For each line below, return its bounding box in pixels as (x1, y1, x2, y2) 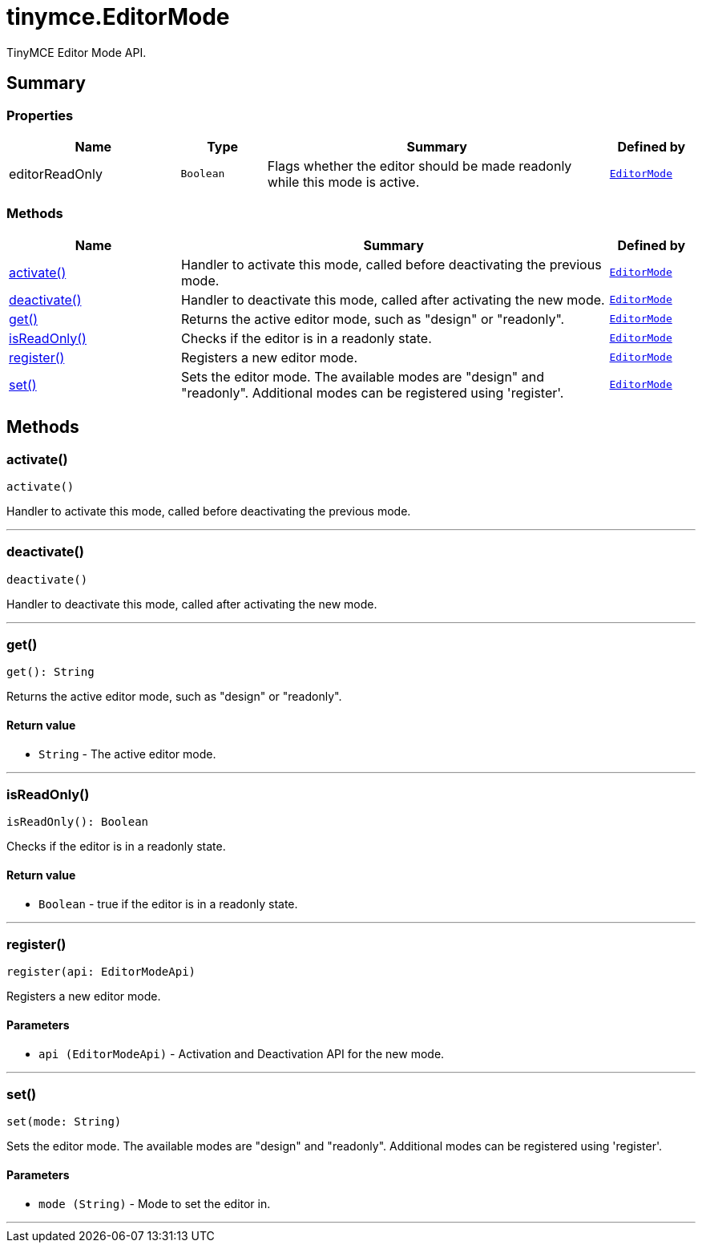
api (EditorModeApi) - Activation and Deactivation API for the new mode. (38, 1046, 445, 1061)
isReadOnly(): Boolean (6, 815, 149, 829)
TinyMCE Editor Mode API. (6, 45, 147, 59)
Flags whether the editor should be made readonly (267, 157, 572, 174)
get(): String (6, 665, 95, 679)
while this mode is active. (267, 173, 420, 190)
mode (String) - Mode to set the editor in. (38, 1196, 271, 1211)
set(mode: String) (6, 1115, 122, 1129)
